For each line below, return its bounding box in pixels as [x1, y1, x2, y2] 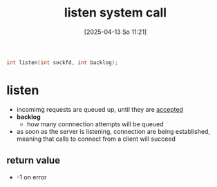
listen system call [64, 5, 167, 21]
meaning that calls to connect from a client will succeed [16, 135, 176, 143]
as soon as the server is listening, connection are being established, [16, 127, 210, 135]
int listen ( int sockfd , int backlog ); [6, 59, 118, 66]
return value [6, 155, 60, 166]
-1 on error [16, 173, 47, 181]
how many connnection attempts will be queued [26, 119, 164, 128]
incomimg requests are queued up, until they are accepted [16, 105, 184, 113]
